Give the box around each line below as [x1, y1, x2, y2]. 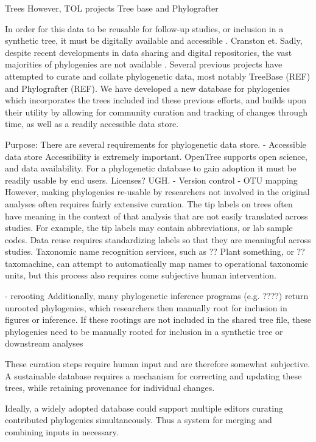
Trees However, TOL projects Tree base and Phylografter [5, 2, 219, 14]
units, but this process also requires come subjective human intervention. [5, 269, 276, 281]
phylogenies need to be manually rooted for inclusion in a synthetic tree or [5, 325, 283, 337]
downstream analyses [5, 337, 83, 350]
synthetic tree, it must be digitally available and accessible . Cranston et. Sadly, [5, 34, 303, 47]
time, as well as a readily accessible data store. [5, 117, 179, 130]
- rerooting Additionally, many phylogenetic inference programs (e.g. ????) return [5, 289, 309, 302]
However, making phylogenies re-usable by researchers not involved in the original [5, 185, 310, 198]
